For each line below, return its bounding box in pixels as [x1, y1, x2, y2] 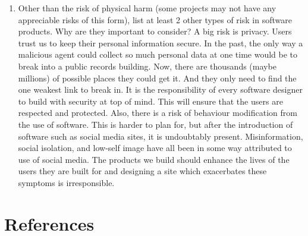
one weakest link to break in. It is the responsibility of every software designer [18, 83, 303, 96]
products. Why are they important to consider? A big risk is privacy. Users [18, 25, 292, 37]
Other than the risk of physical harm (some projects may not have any [18, 2, 276, 14]
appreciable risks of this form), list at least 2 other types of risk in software [18, 13, 292, 26]
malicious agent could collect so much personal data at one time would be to [18, 48, 298, 61]
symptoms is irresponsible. [18, 176, 115, 188]
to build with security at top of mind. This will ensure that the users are [18, 95, 283, 107]
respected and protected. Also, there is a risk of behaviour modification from [18, 106, 297, 119]
